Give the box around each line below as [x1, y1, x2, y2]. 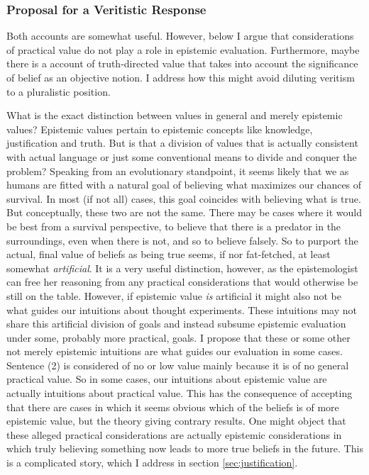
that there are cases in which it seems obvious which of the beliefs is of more [6, 399, 339, 414]
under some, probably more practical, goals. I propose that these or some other [6, 330, 351, 345]
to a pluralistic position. [6, 84, 111, 99]
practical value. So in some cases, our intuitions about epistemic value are [6, 371, 327, 386]
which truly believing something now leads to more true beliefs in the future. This [6, 441, 363, 456]
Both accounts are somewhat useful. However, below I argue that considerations [6, 28, 354, 43]
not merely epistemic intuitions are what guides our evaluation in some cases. [6, 344, 343, 359]
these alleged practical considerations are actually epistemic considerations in [6, 427, 342, 442]
